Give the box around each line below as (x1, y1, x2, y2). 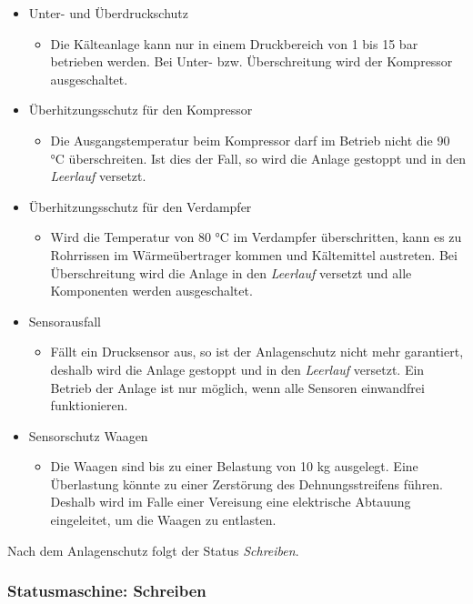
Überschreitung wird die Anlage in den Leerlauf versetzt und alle (50, 263, 412, 282)
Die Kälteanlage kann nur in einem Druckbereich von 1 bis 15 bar (50, 34, 418, 53)
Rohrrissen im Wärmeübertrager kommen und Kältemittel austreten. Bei (50, 245, 458, 264)
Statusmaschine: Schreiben (7, 579, 206, 602)
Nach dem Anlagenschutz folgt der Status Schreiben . (7, 540, 299, 559)
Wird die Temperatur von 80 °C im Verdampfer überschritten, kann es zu (50, 227, 462, 247)
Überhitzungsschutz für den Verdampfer (28, 196, 252, 216)
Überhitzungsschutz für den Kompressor (28, 100, 253, 119)
